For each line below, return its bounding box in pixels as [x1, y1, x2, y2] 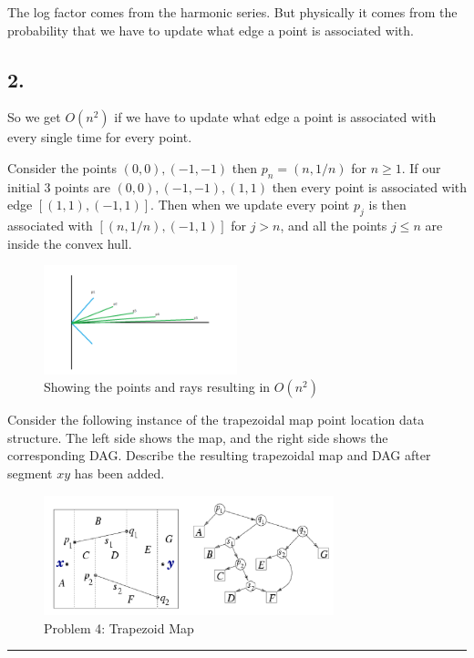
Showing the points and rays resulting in [44, 377, 271, 396]
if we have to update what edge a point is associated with [114, 108, 437, 127]
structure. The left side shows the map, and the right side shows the [7, 427, 388, 447]
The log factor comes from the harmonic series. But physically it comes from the [7, 3, 458, 21]
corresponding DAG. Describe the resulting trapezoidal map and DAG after [7, 446, 431, 465]
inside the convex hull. [7, 233, 132, 252]
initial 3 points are [7, 177, 110, 196]
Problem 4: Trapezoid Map [44, 618, 194, 637]
